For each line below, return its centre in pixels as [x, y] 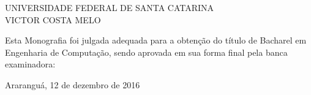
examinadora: [30, 64]
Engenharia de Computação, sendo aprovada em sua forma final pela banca [146, 52]
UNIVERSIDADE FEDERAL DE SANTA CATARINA [110, 7]
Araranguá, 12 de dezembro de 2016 [73, 84]
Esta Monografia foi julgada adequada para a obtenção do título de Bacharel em [156, 40]
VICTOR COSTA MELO [53, 19]
